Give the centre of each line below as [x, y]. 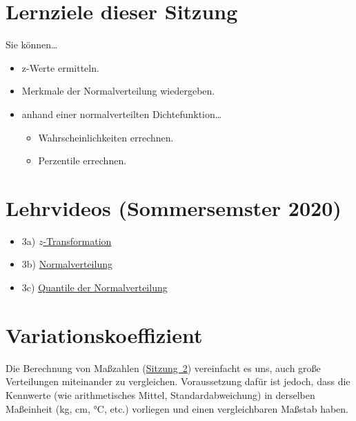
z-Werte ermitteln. [60, 67]
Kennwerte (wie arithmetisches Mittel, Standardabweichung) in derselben [160, 394]
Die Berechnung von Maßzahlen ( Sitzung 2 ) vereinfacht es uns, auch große [163, 368]
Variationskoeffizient [104, 334]
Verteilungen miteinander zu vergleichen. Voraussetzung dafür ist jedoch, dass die [178, 381]
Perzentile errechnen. [82, 160]
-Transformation [77, 241]
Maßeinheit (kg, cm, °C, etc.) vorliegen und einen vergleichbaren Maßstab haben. [177, 408]
